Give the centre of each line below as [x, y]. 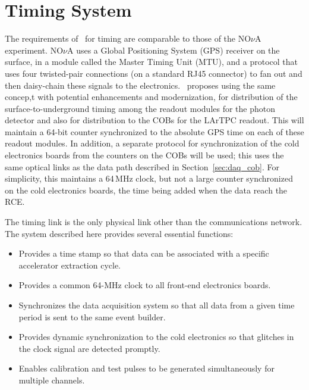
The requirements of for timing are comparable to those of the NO [128, 38]
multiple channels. [52, 380]
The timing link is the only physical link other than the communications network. [154, 222]
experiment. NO [34, 50]
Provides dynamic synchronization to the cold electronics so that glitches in [156, 337]
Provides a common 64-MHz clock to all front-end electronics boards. [145, 285]
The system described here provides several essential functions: [119, 233]
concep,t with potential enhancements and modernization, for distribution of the [151, 97]
